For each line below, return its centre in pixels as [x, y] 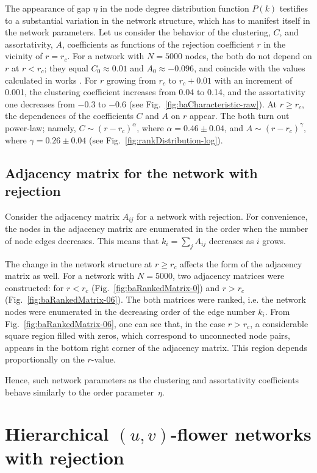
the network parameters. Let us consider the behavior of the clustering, [138, 32]
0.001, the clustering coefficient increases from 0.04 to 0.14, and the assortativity [155, 92]
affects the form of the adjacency [241, 263]
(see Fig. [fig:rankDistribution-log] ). [156, 139]
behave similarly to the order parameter [80, 392]
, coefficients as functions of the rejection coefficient [158, 44]
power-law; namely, [41, 127]
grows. [274, 240]
